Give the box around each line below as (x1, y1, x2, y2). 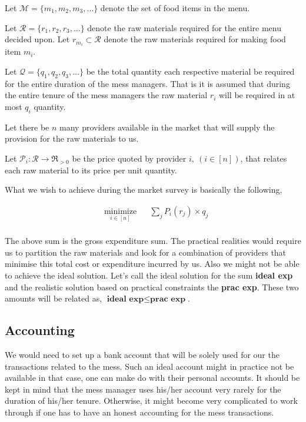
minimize (104, 207, 137, 216)
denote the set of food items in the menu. (100, 2, 250, 14)
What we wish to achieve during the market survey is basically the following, (5, 183, 282, 196)
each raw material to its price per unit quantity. (5, 163, 177, 176)
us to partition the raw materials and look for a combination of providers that (5, 246, 287, 258)
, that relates (240, 152, 287, 164)
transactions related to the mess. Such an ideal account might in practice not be (5, 360, 294, 372)
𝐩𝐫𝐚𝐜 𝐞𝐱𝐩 (150, 295, 186, 304)
